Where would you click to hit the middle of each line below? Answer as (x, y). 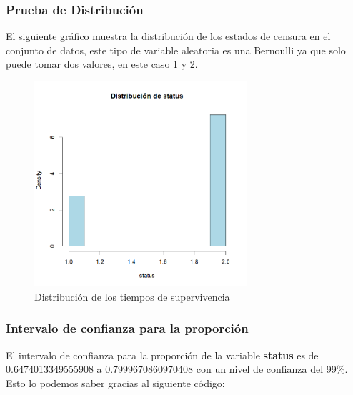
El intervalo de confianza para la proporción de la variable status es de (162, 355)
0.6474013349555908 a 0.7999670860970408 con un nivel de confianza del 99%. (177, 369)
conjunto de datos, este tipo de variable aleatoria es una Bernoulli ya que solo (176, 50)
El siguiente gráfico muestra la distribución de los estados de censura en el (168, 36)
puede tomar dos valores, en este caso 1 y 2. (102, 64)
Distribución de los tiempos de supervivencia (132, 296)
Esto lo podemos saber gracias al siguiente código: (115, 382)
